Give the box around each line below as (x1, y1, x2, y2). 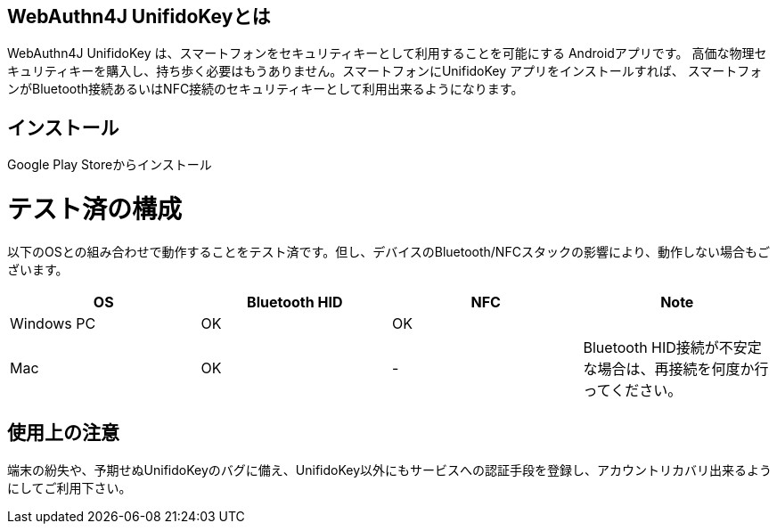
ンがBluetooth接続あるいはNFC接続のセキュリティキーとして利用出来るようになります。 (7, 81, 524, 97)
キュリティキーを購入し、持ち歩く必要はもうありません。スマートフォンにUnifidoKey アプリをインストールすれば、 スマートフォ (7, 63, 763, 79)
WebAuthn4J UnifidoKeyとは (7, 5, 271, 28)
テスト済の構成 (7, 194, 183, 225)
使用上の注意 (7, 421, 119, 445)
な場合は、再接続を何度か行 (583, 359, 769, 378)
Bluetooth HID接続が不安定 (583, 338, 762, 356)
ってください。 (583, 380, 683, 399)
